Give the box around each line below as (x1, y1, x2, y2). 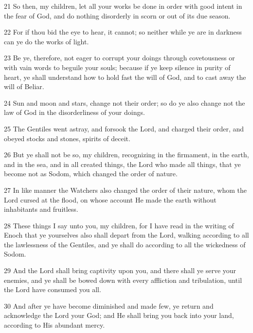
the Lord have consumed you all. (4, 284, 101, 295)
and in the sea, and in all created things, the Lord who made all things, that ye (4, 159, 241, 169)
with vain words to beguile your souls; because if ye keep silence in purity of (4, 62, 231, 72)
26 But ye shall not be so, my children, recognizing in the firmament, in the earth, (4, 149, 249, 160)
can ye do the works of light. (4, 36, 89, 46)
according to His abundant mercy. (4, 320, 105, 330)
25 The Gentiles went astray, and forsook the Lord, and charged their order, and (4, 123, 244, 133)
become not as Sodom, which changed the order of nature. (4, 168, 178, 179)
